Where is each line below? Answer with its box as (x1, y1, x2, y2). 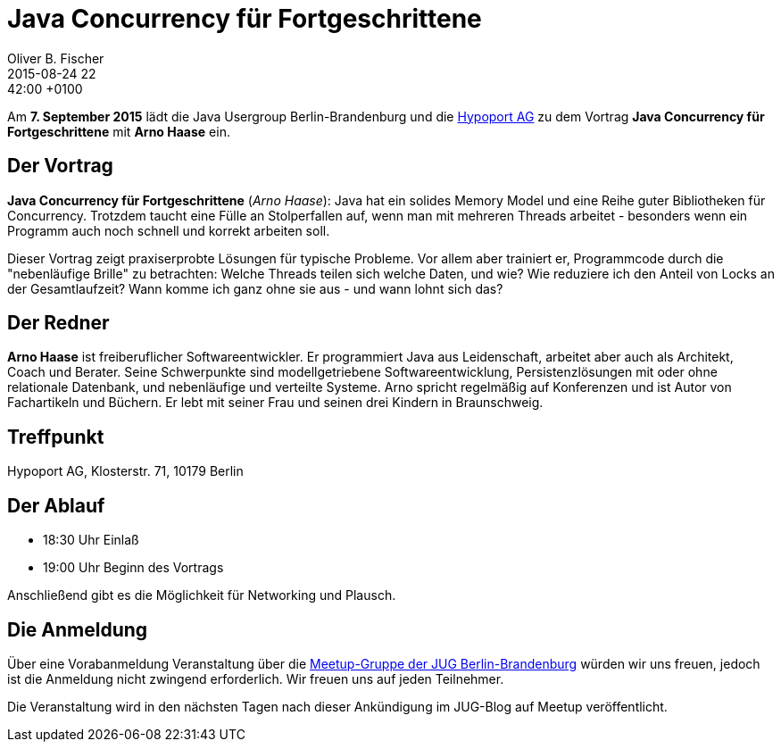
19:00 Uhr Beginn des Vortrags (43, 560, 224, 576)
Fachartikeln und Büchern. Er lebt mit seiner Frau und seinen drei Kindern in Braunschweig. (7, 395, 544, 411)
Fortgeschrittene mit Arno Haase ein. (7, 123, 230, 139)
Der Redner (7, 312, 110, 335)
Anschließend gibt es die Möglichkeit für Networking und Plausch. (7, 587, 396, 603)
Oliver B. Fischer (7, 50, 104, 66)
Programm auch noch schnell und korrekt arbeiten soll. (7, 222, 330, 238)
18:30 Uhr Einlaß (43, 532, 139, 548)
